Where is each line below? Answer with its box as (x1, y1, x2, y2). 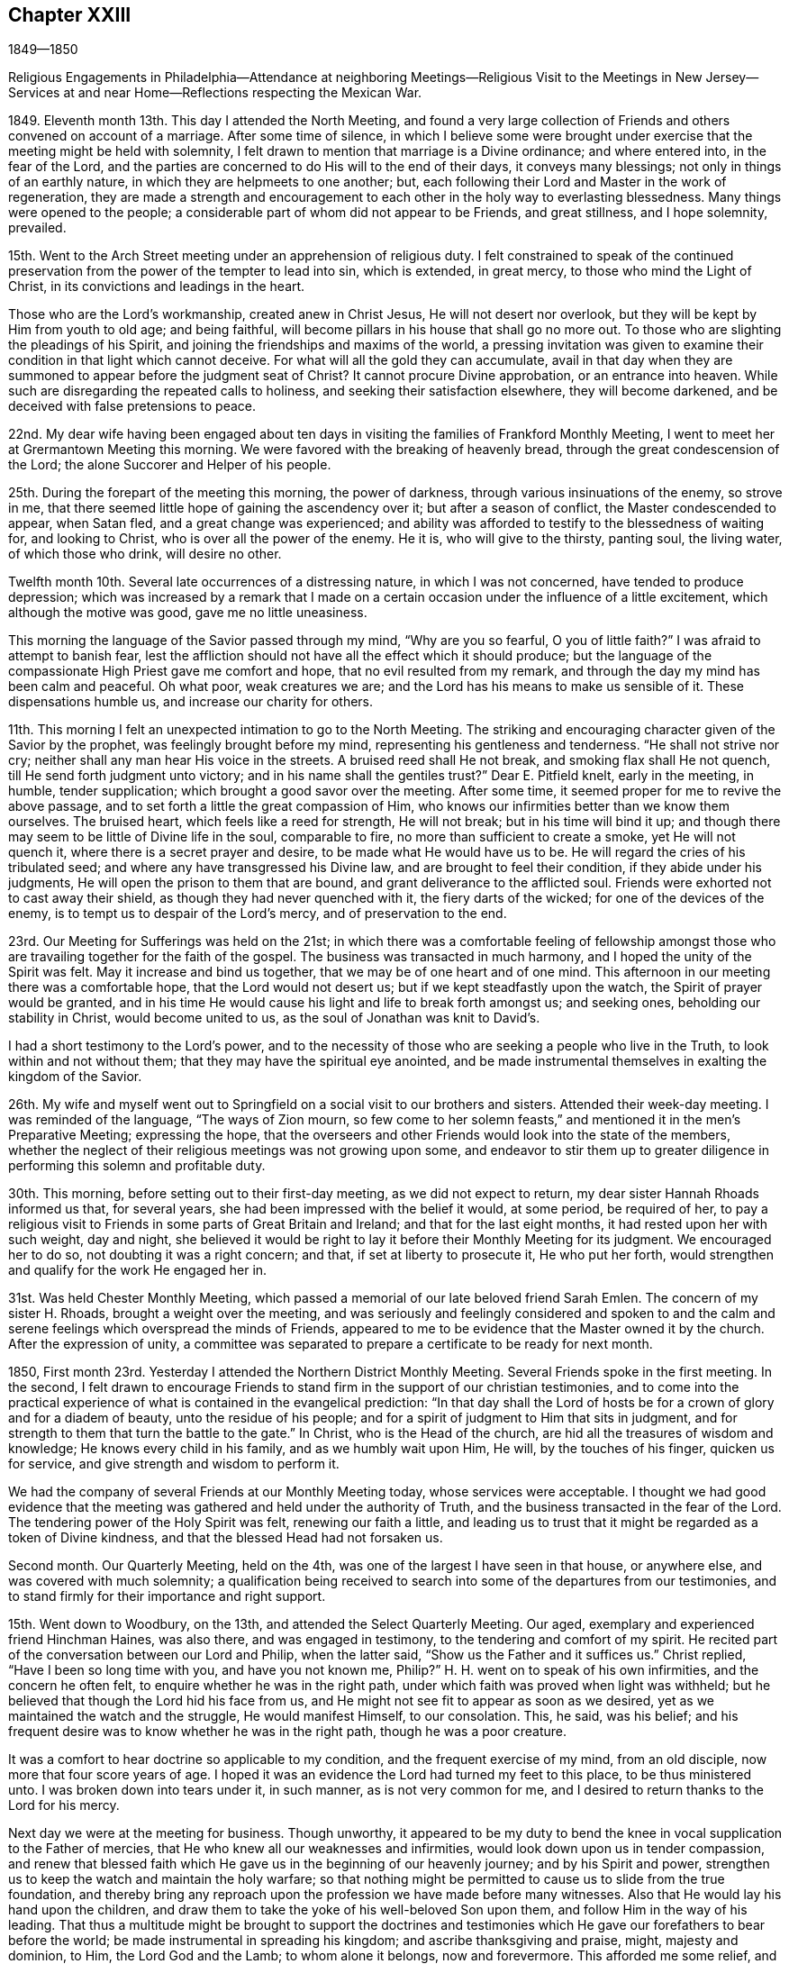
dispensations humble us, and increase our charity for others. (8, 694, 374, 710)
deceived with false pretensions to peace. (8, 398, 257, 414)
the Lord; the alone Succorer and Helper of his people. (8, 457, 331, 473)
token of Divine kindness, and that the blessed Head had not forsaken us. (8, 1530, 443, 1546)
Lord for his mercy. (8, 1797, 120, 1814)
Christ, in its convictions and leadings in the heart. (8, 278, 305, 295)
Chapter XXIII (8, 4, 131, 26)
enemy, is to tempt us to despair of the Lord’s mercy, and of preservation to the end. (8, 905, 507, 922)
